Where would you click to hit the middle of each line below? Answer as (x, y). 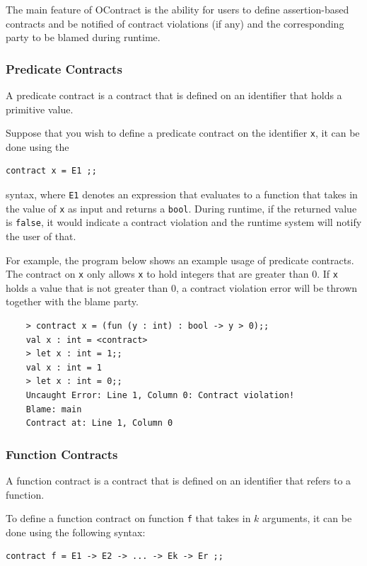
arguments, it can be (307, 518)
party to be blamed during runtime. (83, 37)
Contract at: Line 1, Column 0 (99, 423)
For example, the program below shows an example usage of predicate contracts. (180, 260)
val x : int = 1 (64, 367)
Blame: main (54, 409)
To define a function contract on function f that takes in (128, 518)
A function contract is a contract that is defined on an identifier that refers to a (179, 480)
